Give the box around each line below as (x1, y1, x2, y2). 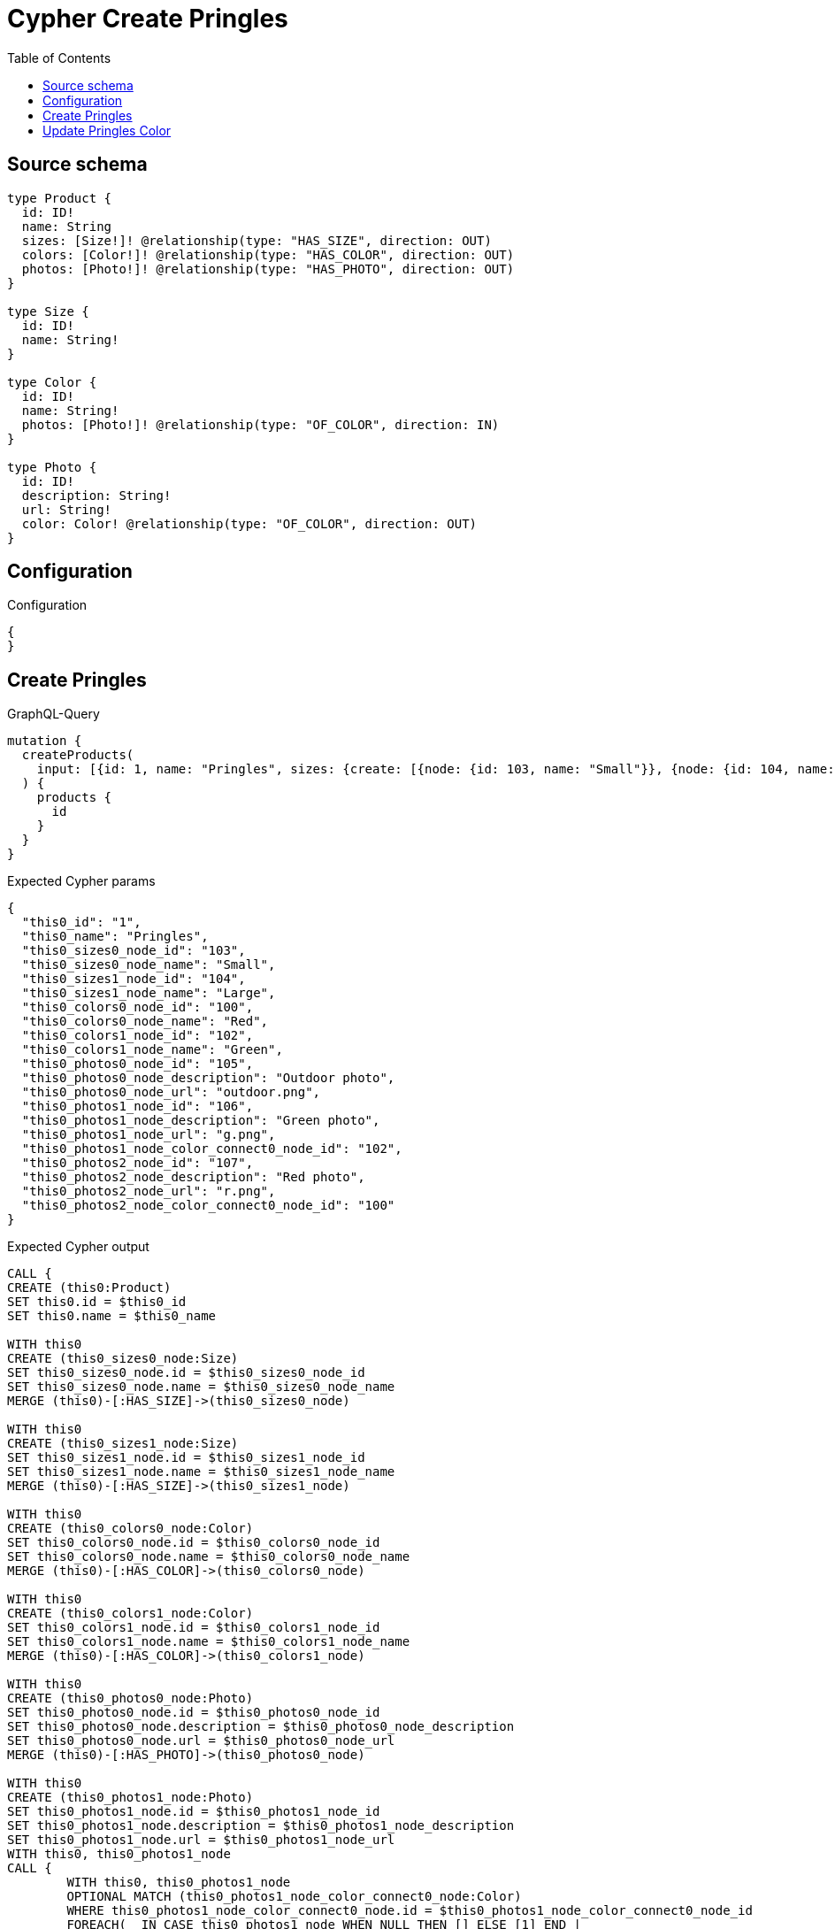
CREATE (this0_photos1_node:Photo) (7, 1790, 254, 1805)
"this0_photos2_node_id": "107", (21, 1156, 254, 1171)
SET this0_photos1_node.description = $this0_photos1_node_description (7, 1818, 515, 1833)
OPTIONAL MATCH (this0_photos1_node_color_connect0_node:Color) (66, 1889, 522, 1904)
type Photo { (7, 459, 97, 474)
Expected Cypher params (7, 873, 156, 889)
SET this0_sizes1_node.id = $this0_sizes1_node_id (7, 1450, 365, 1465)
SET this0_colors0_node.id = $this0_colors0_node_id (7, 1535, 380, 1550)
